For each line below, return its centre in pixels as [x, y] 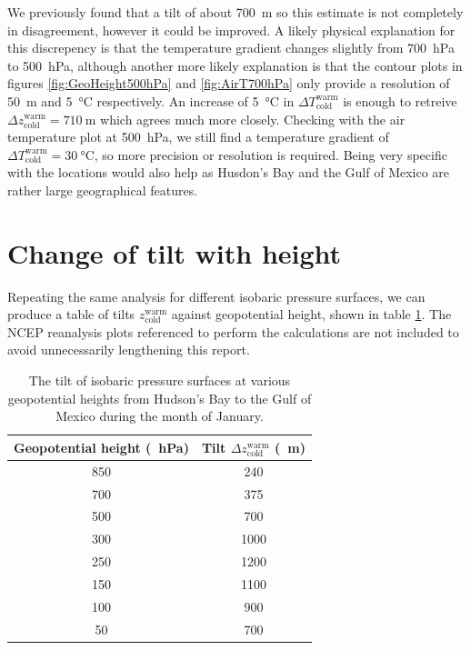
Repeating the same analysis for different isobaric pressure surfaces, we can [216, 296]
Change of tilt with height [175, 252]
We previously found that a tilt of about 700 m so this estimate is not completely [235, 12]
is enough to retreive [400, 100]
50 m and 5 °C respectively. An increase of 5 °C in [151, 100]
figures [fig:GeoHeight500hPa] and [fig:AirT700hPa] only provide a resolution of [229, 83]
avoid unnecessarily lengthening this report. [129, 350]
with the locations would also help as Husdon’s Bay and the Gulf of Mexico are [229, 172]
